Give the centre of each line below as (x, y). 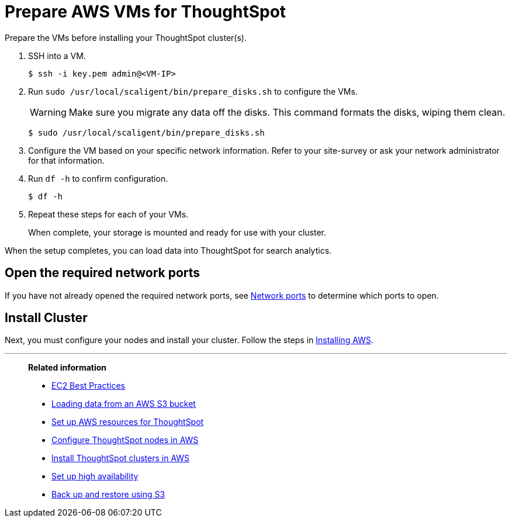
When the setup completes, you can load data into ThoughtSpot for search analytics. (168, 250)
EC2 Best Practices (88, 386)
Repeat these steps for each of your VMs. (108, 214)
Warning (48, 112)
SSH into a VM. (57, 56)
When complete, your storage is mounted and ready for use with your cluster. (177, 232)
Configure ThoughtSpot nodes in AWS (125, 440)
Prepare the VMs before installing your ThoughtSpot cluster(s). (126, 37)
